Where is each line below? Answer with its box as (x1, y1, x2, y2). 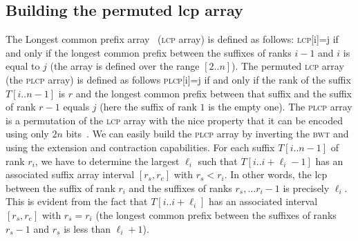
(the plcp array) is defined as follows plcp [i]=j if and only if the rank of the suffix (6, 72, 351, 86)
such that (198, 153, 238, 168)
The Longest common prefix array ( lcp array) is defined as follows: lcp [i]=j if (6, 32, 339, 46)
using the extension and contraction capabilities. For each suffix (6, 139, 275, 154)
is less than (64, 221, 111, 235)
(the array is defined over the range (50, 59, 200, 73)
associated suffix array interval (6, 167, 135, 182)
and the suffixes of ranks (129, 180, 232, 195)
